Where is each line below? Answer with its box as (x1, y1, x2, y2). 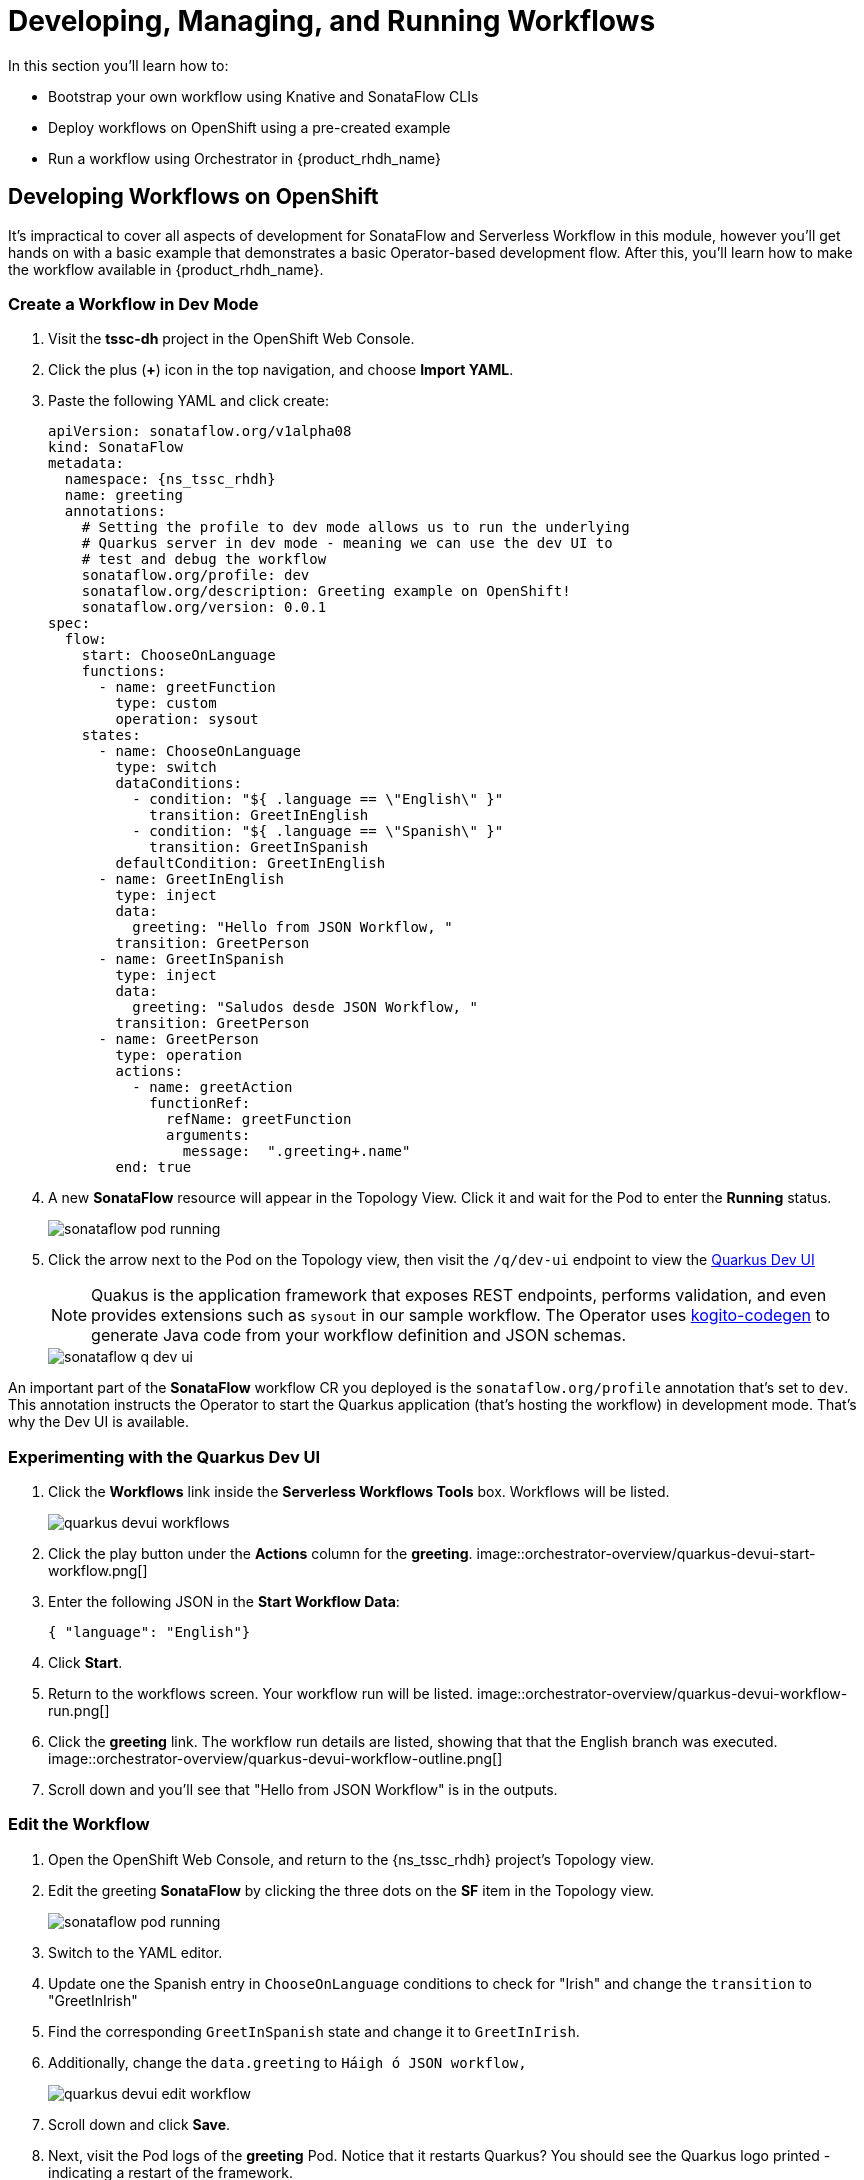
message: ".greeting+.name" (182, 1143, 411, 1160)
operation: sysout (115, 711, 259, 728)
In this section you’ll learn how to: (8, 56, 229, 74)
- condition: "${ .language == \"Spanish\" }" (132, 823, 504, 840)
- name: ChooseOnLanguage (98, 743, 301, 760)
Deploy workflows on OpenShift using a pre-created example (48, 118, 451, 136)
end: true (115, 1159, 192, 1176)
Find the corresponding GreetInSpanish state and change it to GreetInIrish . (48, 2022, 580, 2040)
